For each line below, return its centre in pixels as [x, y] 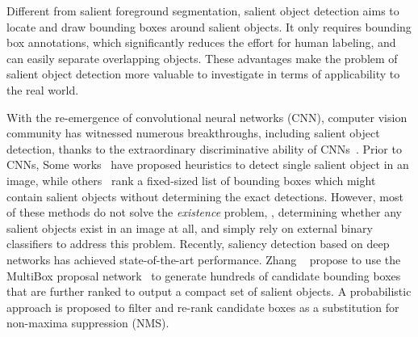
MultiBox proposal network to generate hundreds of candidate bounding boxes [204, 275]
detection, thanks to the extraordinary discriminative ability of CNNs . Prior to [204, 148]
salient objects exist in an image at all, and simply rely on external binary [190, 227]
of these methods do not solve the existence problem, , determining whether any [204, 212]
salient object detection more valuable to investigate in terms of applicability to [203, 74]
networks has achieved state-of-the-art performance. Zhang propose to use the [204, 259]
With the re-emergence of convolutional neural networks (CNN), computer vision [207, 117]
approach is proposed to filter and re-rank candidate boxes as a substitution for [203, 307]
